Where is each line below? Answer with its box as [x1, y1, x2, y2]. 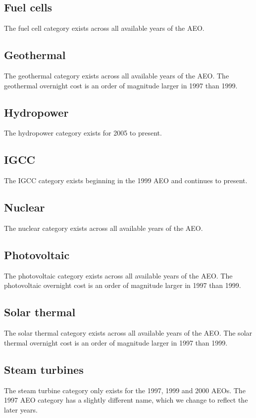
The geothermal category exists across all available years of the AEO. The [4, 70, 229, 80]
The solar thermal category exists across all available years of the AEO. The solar [4, 328, 253, 338]
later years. [4, 404, 38, 415]
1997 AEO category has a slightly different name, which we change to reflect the [4, 395, 248, 405]
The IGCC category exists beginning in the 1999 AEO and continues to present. [4, 175, 248, 186]
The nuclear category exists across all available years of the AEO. [4, 222, 203, 233]
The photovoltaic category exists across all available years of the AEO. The [4, 270, 233, 280]
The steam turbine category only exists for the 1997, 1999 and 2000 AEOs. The [4, 385, 246, 395]
